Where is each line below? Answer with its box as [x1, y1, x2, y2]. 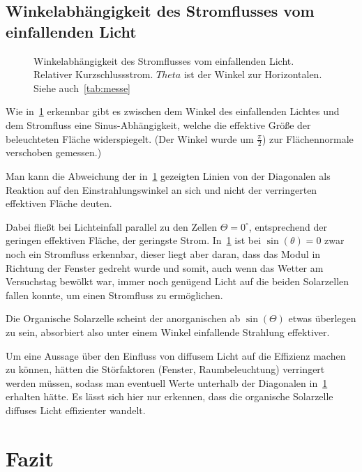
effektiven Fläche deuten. [6, 196, 112, 211]
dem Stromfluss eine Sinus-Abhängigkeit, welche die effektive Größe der [6, 117, 311, 132]
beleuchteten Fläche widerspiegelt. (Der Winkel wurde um [6, 131, 254, 146]
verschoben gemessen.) [6, 145, 102, 160]
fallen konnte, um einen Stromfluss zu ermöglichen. [6, 287, 223, 302]
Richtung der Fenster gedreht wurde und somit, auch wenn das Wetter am [6, 260, 324, 275]
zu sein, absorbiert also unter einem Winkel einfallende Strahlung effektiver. [6, 324, 330, 339]
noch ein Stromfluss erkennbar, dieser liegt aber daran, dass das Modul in [6, 246, 321, 261]
